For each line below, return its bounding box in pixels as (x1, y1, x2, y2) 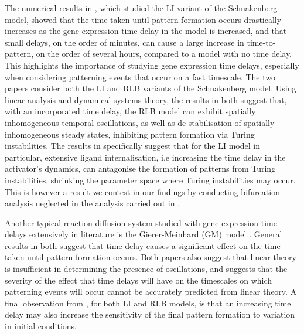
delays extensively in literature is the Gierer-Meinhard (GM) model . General (5, 228, 282, 240)
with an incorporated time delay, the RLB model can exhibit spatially (5, 105, 256, 117)
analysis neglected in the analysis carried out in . (5, 197, 180, 209)
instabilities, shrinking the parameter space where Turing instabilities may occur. (5, 173, 296, 186)
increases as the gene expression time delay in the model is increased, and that (5, 25, 287, 37)
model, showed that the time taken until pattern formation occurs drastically (5, 13, 282, 25)
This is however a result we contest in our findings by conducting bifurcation (5, 185, 280, 197)
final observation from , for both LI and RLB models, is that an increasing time (5, 296, 291, 309)
